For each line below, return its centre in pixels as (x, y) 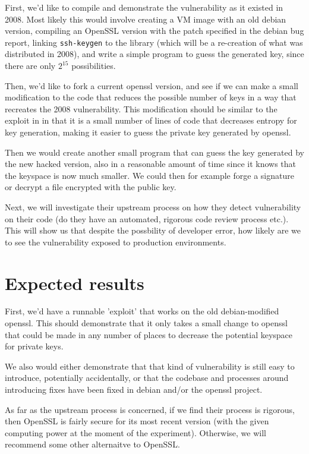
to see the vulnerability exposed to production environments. (116, 242)
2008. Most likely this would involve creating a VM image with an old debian (146, 19)
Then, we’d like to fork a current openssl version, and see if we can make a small (152, 85)
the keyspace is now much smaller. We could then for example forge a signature (149, 175)
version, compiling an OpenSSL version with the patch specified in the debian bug (154, 31)
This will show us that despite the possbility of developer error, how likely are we (153, 230)
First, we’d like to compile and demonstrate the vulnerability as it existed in (144, 7)
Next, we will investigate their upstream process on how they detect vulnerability (153, 206)
